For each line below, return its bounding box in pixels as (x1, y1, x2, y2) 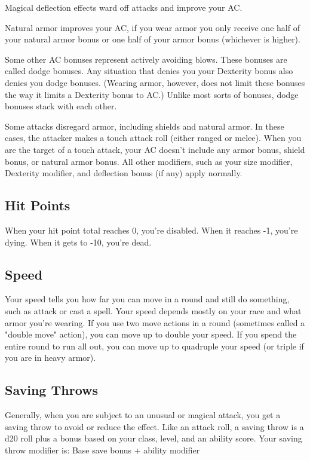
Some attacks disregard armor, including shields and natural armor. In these (5, 119, 284, 132)
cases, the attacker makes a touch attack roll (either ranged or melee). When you (5, 131, 302, 144)
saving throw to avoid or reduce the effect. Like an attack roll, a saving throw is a (5, 420, 304, 433)
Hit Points (5, 196, 70, 214)
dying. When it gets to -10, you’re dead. (5, 235, 152, 248)
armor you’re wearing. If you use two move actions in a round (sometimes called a (5, 316, 305, 329)
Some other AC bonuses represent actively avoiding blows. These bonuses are (5, 53, 287, 65)
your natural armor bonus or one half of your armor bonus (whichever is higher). (5, 33, 300, 45)
